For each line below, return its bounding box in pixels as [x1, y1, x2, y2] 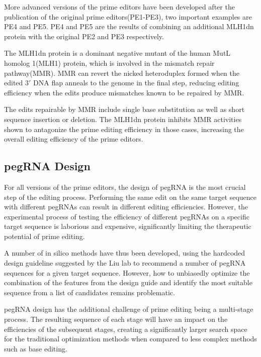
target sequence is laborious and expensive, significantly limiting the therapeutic [4, 221, 251, 231]
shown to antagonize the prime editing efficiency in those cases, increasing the [4, 124, 244, 134]
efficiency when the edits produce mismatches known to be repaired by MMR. [4, 87, 244, 97]
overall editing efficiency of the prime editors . [4, 134, 143, 144]
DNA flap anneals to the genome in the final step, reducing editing [33, 77, 239, 88]
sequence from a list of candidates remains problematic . [4, 287, 175, 297]
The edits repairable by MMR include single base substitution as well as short [4, 104, 245, 114]
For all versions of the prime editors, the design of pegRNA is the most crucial [4, 181, 246, 192]
